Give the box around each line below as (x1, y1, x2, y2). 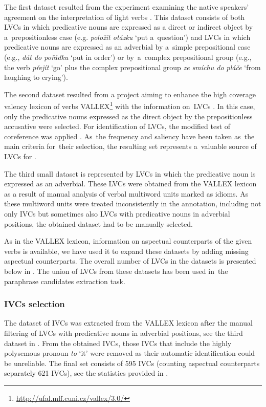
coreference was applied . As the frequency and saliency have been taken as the (4, 131, 255, 141)
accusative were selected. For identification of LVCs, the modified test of (4, 121, 231, 132)
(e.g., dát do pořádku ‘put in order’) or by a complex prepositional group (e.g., (4, 51, 252, 62)
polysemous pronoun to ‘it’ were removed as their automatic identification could (4, 348, 255, 358)
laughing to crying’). (4, 72, 68, 82)
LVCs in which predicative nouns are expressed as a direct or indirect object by (4, 22, 253, 32)
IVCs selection (4, 297, 65, 310)
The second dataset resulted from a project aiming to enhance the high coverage (4, 89, 256, 99)
